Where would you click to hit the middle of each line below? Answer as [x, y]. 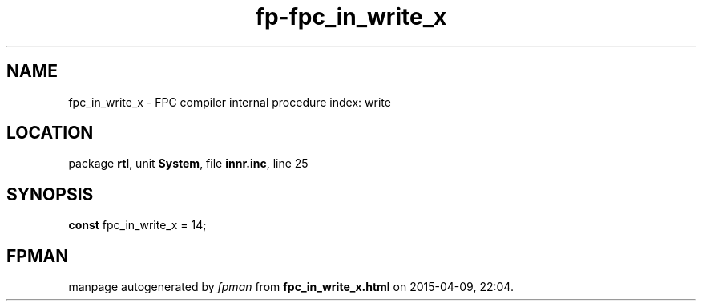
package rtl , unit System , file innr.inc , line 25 [188, 164]
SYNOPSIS [50, 194]
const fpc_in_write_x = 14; [137, 225]
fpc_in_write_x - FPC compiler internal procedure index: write [230, 102]
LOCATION [50, 133]
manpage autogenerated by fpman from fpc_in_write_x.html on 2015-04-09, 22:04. [291, 287]
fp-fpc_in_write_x [351, 17]
